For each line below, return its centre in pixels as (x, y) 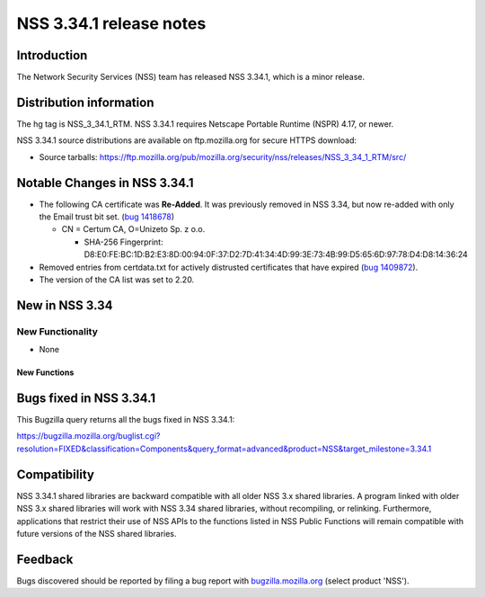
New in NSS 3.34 (65, 305)
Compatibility (55, 474)
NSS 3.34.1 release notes (111, 23)
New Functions (45, 372)
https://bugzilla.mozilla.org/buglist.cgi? (88, 436)
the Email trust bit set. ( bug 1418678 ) (107, 217)
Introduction (52, 55)
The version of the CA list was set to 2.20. (117, 280)
